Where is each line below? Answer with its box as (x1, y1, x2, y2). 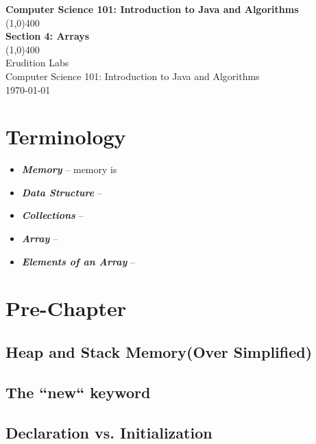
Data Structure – (21, 185, 102, 199)
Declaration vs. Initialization (5, 421, 212, 443)
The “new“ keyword (5, 381, 151, 402)
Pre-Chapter (5, 294, 127, 322)
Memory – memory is (21, 162, 117, 177)
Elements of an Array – (21, 254, 135, 268)
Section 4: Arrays (5, 29, 90, 43)
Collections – (21, 208, 84, 222)
